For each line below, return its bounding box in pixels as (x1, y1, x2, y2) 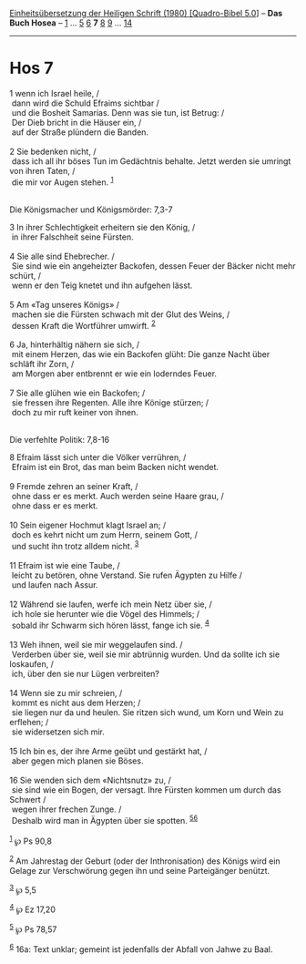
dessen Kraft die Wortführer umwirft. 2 (11, 318, 157, 331)
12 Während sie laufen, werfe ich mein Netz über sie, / (9, 599, 212, 610)
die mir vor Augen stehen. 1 (11, 175, 114, 188)
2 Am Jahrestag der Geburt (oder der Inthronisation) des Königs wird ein (9, 854, 280, 867)
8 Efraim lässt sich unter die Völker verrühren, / (9, 452, 187, 463)
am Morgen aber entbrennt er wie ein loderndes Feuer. (11, 368, 217, 379)
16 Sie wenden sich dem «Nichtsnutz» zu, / (9, 774, 171, 785)
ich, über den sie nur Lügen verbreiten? (11, 668, 159, 679)
